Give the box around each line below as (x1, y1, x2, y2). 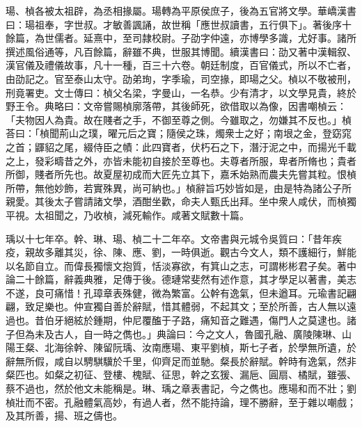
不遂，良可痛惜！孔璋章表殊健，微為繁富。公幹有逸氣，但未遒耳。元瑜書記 (6, 285, 347, 300)
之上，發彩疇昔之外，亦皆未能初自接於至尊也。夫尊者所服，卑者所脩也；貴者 (6, 153, 356, 168)
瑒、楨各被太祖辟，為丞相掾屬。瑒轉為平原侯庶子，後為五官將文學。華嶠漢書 (6, 3, 356, 17)
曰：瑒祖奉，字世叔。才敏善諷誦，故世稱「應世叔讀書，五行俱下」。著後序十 (6, 17, 352, 31)
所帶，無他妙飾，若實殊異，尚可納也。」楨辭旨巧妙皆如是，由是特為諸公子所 (6, 180, 352, 195)
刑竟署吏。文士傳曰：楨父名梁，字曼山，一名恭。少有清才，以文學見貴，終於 (6, 85, 356, 99)
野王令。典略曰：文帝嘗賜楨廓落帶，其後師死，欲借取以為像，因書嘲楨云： (6, 99, 347, 113)
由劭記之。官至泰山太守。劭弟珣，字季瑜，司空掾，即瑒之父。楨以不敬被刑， (6, 71, 356, 86)
